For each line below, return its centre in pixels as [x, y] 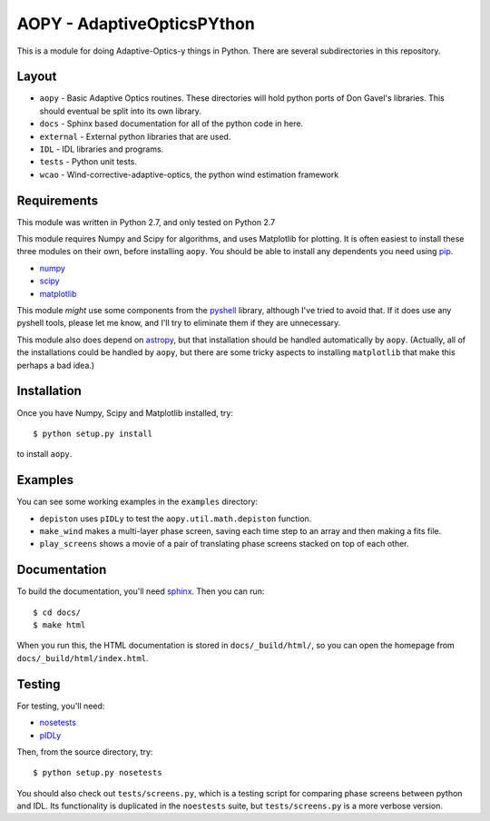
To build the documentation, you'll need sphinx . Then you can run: [141, 591]
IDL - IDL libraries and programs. [102, 149]
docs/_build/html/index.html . [83, 658]
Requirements [58, 200]
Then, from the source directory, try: [85, 752]
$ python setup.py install [93, 433]
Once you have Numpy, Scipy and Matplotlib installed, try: [125, 412]
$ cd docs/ [57, 612]
